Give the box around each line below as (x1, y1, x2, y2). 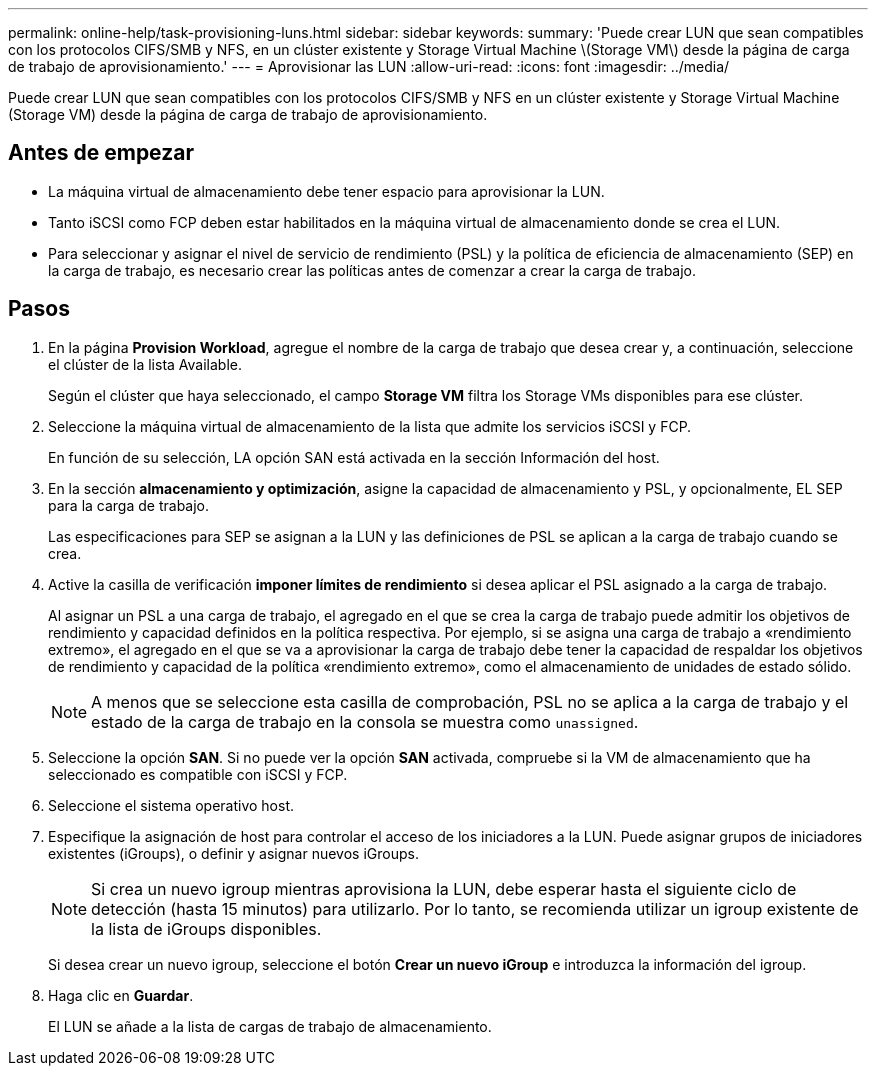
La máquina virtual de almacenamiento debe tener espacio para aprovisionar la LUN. (48, 182, 605, 200)
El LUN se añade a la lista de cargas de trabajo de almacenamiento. (48, 1017, 492, 1035)
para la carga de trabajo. (48, 496, 210, 514)
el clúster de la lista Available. (48, 355, 243, 373)
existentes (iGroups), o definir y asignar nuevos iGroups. (48, 844, 419, 862)
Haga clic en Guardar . (48, 986, 194, 1004)
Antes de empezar (8, 140, 194, 166)
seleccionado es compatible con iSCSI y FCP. (48, 765, 348, 783)
